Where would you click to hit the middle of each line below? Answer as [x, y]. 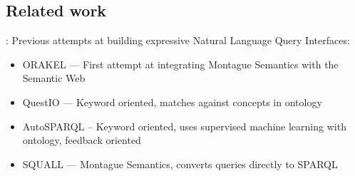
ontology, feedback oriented [82, 140]
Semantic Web [54, 78]
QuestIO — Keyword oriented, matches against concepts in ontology [172, 102]
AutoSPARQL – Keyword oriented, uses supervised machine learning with [184, 126]
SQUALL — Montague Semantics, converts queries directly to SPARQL [180, 164]
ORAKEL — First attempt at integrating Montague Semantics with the [180, 64]
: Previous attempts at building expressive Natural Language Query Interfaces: [178, 40]
